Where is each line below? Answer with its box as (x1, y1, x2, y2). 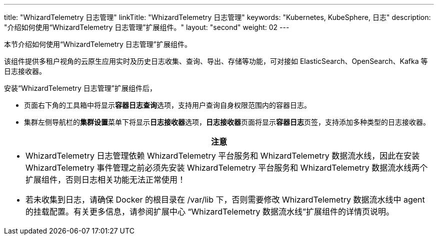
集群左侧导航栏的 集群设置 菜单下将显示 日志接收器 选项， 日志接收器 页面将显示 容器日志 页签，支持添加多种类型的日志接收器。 (24, 118, 430, 126)
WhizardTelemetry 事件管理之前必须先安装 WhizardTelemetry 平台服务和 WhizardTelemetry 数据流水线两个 (25, 163, 428, 173)
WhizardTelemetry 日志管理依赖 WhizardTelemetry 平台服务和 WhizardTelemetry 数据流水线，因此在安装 (25, 151, 420, 161)
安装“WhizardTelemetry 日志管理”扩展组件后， (4, 84, 156, 92)
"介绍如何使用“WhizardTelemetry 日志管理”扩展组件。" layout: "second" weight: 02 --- (4, 23, 289, 31)
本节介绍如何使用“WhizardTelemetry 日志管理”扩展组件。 (4, 40, 191, 48)
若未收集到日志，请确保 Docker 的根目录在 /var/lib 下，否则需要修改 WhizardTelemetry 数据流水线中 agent (25, 195, 425, 205)
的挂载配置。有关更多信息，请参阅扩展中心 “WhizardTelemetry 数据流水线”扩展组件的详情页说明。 (25, 207, 394, 217)
